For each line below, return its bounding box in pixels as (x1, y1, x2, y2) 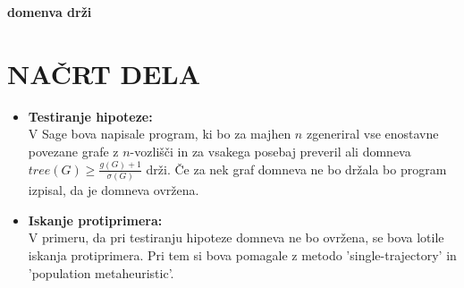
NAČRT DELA (7, 55, 201, 91)
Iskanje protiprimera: (28, 210, 163, 229)
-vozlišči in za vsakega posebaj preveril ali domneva (130, 141, 411, 160)
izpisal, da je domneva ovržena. (28, 181, 199, 199)
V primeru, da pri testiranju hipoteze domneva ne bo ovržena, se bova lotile (28, 228, 444, 247)
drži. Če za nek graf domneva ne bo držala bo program (146, 159, 447, 178)
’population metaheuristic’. (28, 263, 174, 282)
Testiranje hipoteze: (28, 106, 153, 125)
